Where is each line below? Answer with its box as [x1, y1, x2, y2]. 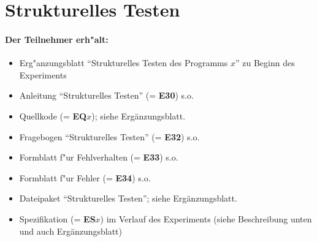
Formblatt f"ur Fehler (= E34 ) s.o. [19, 171, 151, 184]
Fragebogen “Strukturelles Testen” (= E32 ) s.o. [19, 130, 200, 143]
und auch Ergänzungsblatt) [19, 224, 122, 237]
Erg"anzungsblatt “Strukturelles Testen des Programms [19, 56, 228, 69]
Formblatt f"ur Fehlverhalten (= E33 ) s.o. [19, 151, 178, 164]
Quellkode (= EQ [19, 109, 87, 122]
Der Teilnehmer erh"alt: [5, 32, 109, 45]
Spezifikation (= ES [19, 212, 96, 225]
